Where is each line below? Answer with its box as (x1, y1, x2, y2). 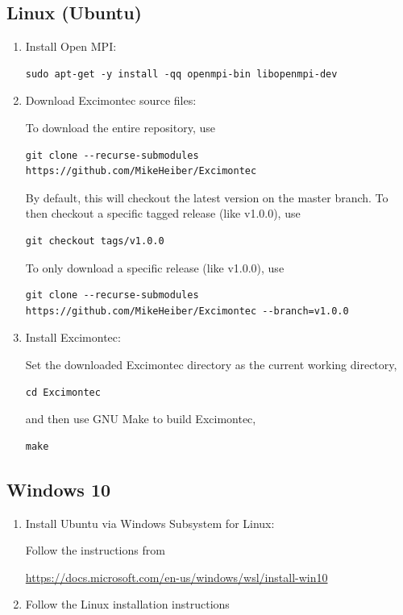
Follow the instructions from (25, 542, 165, 559)
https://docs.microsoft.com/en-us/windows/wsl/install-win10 (25, 568, 328, 585)
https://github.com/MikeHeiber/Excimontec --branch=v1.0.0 (25, 305, 349, 317)
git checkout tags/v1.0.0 (25, 235, 164, 247)
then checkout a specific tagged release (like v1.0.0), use (25, 205, 301, 222)
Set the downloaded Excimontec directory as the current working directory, (25, 355, 397, 372)
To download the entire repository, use (25, 118, 215, 135)
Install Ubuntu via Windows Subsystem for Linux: (25, 514, 275, 531)
